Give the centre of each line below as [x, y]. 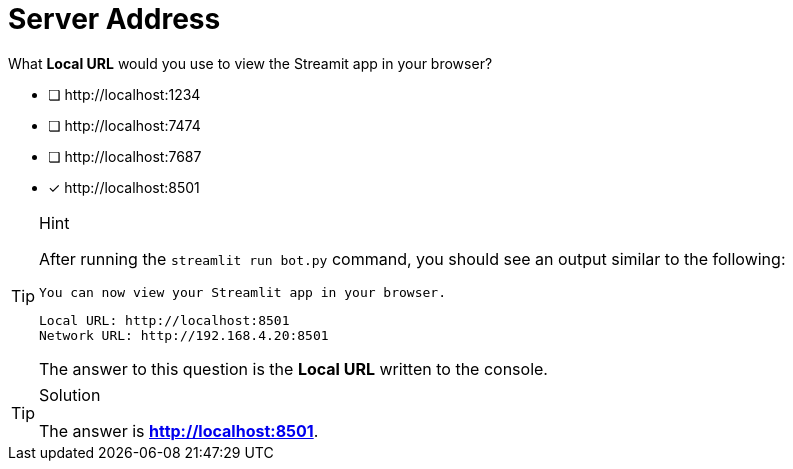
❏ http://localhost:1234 [124, 94]
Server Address [114, 19]
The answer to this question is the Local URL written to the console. [293, 368]
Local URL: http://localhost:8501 [164, 320]
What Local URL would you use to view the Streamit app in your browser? [250, 63]
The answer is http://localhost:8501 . [179, 430]
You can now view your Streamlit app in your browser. [242, 292]
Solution [70, 394]
